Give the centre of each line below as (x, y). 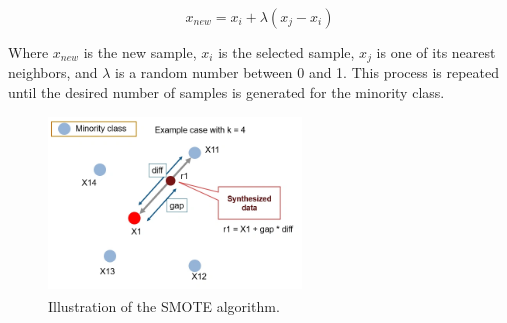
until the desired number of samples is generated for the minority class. (226, 92)
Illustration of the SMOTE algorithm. (164, 306)
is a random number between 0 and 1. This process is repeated (307, 72)
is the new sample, (140, 52)
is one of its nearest (436, 52)
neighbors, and (53, 72)
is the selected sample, (286, 52)
